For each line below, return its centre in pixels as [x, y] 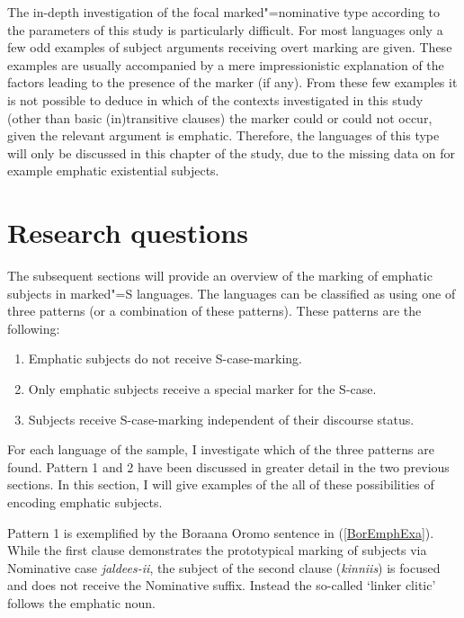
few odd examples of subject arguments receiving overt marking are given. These [230, 47]
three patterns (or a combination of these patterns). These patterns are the [214, 311]
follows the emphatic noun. [81, 602]
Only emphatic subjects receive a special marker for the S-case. [202, 389]
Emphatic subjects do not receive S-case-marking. [165, 358]
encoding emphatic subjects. [85, 502]
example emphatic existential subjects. [113, 170]
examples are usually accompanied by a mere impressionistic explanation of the [226, 64]
